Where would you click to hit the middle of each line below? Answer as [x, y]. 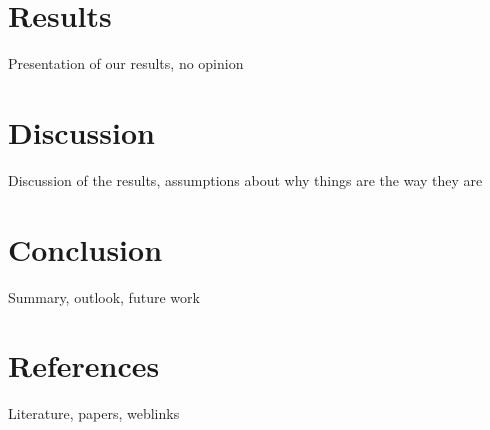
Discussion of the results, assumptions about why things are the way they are [245, 179]
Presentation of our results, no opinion [126, 63]
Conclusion [85, 248]
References [84, 365]
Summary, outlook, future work [104, 296]
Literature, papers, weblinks [94, 413]
